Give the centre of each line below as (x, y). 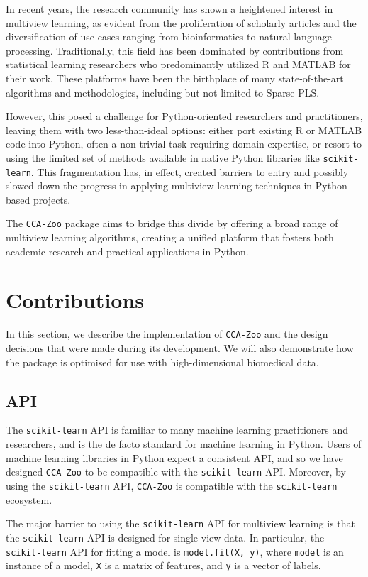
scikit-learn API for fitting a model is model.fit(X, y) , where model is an (175, 551)
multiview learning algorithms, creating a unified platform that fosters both (170, 237)
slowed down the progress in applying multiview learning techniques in (159, 186)
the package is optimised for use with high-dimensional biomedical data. (162, 362)
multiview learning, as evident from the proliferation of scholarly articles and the (181, 22)
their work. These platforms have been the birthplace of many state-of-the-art (175, 78)
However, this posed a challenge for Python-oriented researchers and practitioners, (184, 116)
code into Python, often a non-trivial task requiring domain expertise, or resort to (184, 144)
